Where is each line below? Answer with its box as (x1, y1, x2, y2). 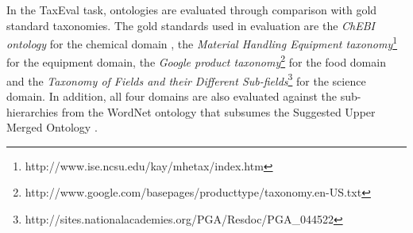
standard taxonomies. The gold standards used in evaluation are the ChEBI (6, 17, 376, 33)
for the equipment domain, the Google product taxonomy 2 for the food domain (6, 52, 386, 71)
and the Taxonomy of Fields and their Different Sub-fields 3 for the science (6, 70, 366, 89)
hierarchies (6, 103, 59, 120)
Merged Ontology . (6, 119, 98, 136)
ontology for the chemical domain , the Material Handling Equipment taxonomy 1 (6, 33, 398, 52)
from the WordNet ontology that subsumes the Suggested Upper (61, 103, 376, 120)
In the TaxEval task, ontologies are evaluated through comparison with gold (6, 2, 377, 17)
